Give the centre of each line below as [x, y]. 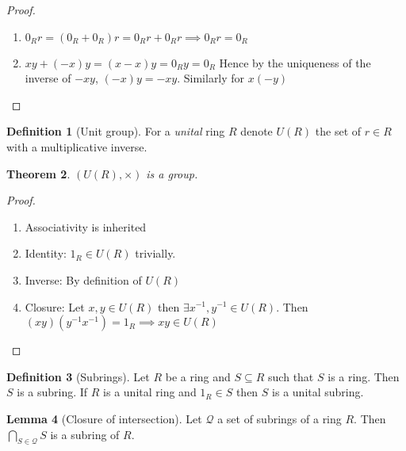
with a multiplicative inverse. [77, 146]
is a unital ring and [150, 392]
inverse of [48, 78]
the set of [338, 131]
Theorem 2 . [38, 173]
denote [257, 131]
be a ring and [198, 376]
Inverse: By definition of [83, 279]
